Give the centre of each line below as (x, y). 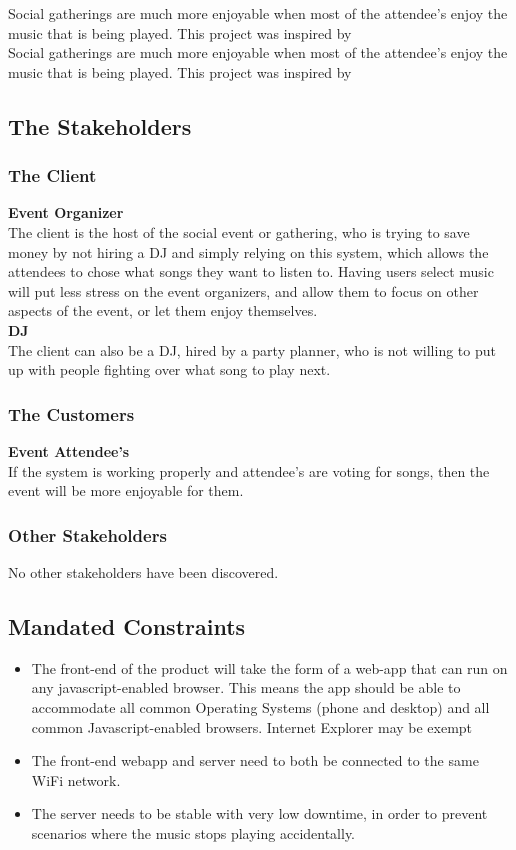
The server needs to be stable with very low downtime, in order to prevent (259, 813)
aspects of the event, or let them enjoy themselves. (163, 310)
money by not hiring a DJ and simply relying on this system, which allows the (248, 251)
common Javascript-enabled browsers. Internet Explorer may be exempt (252, 726)
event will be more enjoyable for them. (126, 490)
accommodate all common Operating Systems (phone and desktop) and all (260, 706)
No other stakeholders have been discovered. (143, 571)
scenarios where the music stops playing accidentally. (193, 832)
